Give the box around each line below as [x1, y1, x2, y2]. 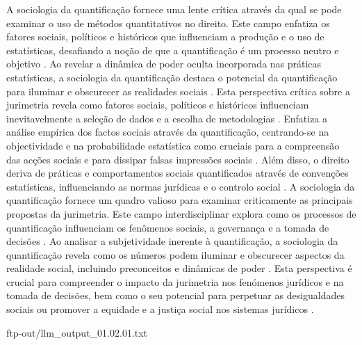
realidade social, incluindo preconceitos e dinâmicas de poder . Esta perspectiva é [6, 261, 352, 275]
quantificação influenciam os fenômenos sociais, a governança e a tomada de [6, 220, 329, 234]
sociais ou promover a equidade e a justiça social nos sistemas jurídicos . [6, 302, 314, 316]
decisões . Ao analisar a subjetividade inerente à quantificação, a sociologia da [6, 234, 338, 248]
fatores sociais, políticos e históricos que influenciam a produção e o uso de [6, 29, 324, 44]
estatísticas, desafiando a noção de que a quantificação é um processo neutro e [6, 42, 339, 57]
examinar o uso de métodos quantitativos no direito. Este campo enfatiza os [6, 15, 330, 30]
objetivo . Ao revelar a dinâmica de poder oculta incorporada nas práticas [6, 56, 322, 71]
